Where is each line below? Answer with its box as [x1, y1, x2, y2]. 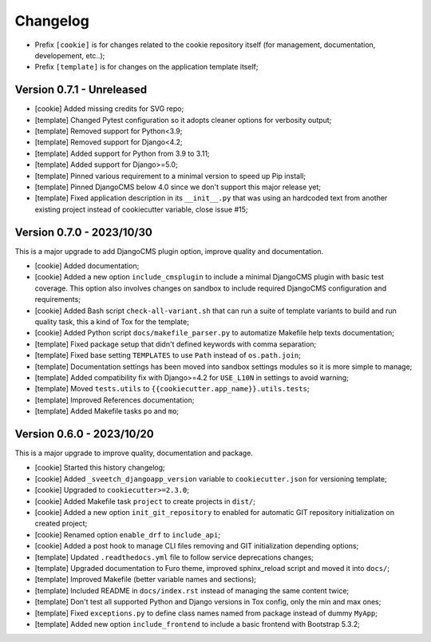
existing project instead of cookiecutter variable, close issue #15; [34, 204, 248, 214]
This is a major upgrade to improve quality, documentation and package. [14, 448, 253, 458]
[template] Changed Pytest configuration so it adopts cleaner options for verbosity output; [34, 115, 332, 125]
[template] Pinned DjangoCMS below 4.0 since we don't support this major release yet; [34, 182, 322, 192]
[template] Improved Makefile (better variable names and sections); [34, 575, 257, 585]
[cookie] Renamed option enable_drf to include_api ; [34, 529, 221, 539]
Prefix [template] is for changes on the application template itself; [34, 62, 259, 72]
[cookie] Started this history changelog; [34, 463, 165, 473]
